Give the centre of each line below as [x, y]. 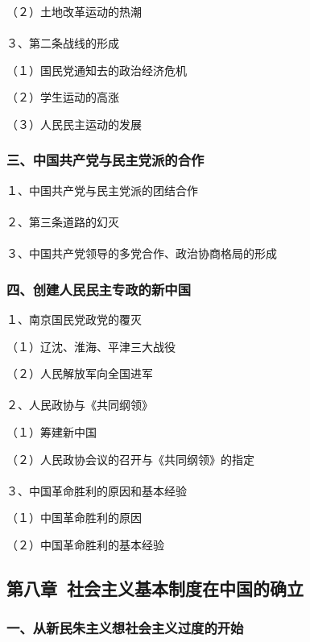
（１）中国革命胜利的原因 [74, 518]
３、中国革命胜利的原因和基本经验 [97, 490]
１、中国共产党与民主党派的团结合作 [102, 190]
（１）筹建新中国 [52, 431]
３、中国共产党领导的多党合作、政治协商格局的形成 [142, 253]
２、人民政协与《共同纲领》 [80, 405]
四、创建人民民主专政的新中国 [99, 289]
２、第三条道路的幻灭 [63, 221]
